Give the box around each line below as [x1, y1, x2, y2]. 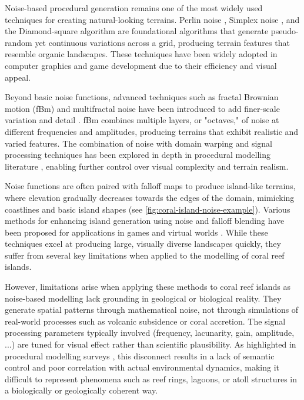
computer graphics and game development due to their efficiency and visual [5, 59, 277, 71]
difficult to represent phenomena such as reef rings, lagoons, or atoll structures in [5, 372, 298, 385]
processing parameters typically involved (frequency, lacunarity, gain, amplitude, [5, 326, 295, 339]
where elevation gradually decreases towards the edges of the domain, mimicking [5, 191, 295, 203]
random [5, 36, 32, 48]
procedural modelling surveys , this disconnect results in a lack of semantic [5, 349, 275, 362]
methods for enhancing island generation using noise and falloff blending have [5, 214, 285, 227]
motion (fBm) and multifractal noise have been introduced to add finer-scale [5, 102, 280, 114]
